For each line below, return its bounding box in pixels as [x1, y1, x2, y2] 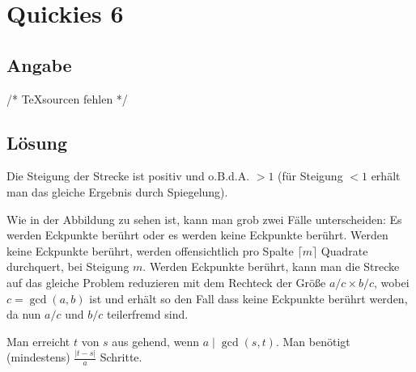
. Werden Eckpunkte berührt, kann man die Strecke [142, 258, 400, 275]
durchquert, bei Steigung [6, 258, 129, 275]
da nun [6, 306, 41, 323]
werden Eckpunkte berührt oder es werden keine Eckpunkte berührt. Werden [6, 226, 388, 243]
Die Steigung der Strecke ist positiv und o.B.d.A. [6, 167, 250, 184]
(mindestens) [6, 349, 70, 366]
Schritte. [100, 349, 142, 366]
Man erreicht [6, 332, 70, 349]
